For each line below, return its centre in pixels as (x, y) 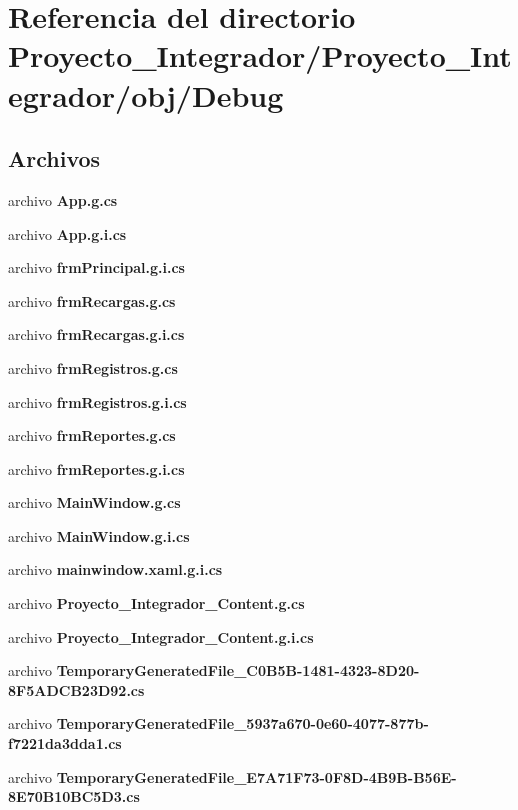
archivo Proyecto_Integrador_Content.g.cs (156, 603)
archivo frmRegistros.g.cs (93, 367)
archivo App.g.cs (63, 199)
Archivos (54, 158)
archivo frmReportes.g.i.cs (96, 468)
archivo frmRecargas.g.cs (92, 300)
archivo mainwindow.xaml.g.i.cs (115, 569)
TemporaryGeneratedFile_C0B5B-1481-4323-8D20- (238, 670)
